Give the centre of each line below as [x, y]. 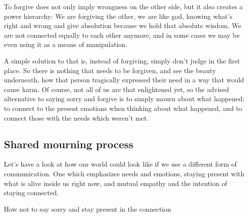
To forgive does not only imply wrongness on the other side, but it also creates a [124, 6]
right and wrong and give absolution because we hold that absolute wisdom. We [123, 25]
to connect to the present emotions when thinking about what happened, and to [123, 108]
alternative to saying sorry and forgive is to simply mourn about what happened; [124, 99]
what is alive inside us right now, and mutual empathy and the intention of [116, 183]
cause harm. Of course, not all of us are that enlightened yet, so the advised [116, 89]
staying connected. [31, 193]
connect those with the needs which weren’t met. [76, 117]
